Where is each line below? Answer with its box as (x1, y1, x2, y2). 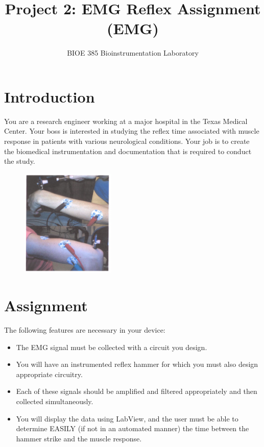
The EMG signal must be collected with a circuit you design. (16, 341, 207, 352)
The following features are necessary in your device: (4, 325, 165, 335)
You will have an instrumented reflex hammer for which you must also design (16, 359, 258, 369)
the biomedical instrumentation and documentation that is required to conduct (4, 145, 252, 156)
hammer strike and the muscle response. (16, 433, 142, 443)
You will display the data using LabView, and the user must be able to (16, 413, 238, 424)
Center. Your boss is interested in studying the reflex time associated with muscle (4, 126, 259, 136)
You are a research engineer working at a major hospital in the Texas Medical (4, 115, 248, 126)
